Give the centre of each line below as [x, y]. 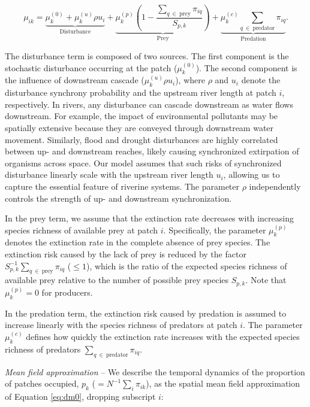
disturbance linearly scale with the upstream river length [109, 174]
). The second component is [246, 67]
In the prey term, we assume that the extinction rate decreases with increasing [149, 218]
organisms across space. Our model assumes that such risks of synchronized [143, 163]
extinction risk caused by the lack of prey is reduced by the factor [126, 254]
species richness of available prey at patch [82, 230]
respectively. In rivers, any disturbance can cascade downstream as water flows [149, 104]
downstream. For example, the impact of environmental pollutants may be [142, 116]
